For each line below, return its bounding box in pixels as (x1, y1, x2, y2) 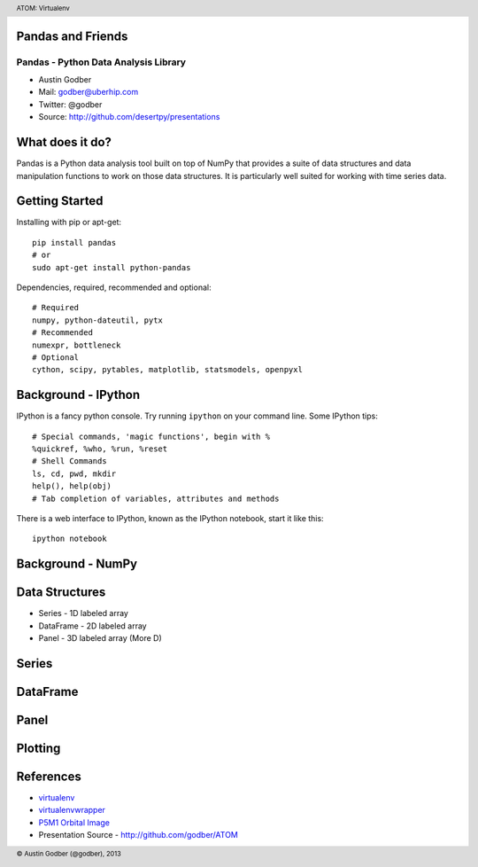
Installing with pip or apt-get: (16, 217, 122, 228)
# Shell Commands (32, 457, 107, 466)
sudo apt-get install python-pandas (32, 262, 191, 272)
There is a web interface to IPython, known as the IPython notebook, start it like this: (16, 513, 324, 524)
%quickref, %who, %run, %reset (32, 444, 168, 454)
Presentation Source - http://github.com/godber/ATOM (38, 830, 239, 840)
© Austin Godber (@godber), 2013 (16, 849, 121, 859)
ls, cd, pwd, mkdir (32, 468, 117, 479)
